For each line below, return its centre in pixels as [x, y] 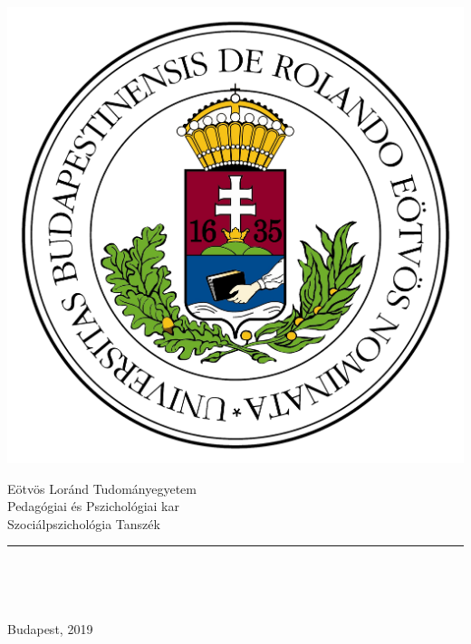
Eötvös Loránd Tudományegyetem [102, 488]
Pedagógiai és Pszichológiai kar [93, 506]
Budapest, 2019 [50, 628]
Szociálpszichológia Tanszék [84, 523]
